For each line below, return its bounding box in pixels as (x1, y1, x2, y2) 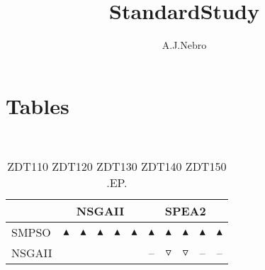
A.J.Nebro (162, 38, 207, 52)
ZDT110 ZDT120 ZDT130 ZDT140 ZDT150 (7, 158, 227, 175)
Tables (6, 91, 69, 120)
